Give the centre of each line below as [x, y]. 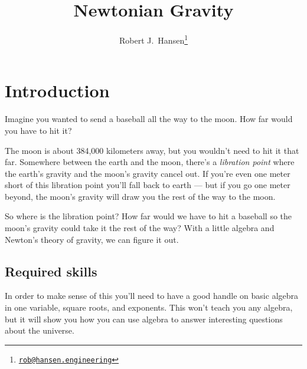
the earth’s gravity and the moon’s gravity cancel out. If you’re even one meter [148, 173]
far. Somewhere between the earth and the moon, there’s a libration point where [150, 162]
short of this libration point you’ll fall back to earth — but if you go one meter [148, 185]
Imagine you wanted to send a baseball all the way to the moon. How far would [149, 119]
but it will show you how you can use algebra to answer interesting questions [144, 319]
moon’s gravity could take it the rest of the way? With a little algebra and [140, 228]
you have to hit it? [38, 130]
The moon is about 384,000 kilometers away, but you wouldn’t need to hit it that [152, 150]
